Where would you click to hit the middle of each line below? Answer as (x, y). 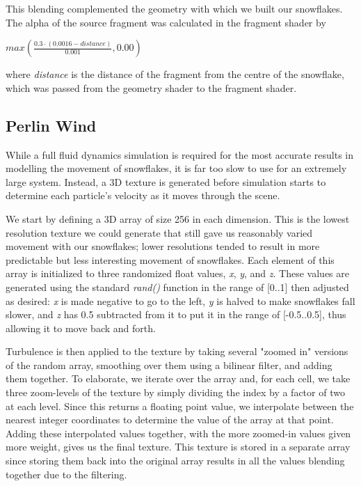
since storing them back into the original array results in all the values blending (175, 461)
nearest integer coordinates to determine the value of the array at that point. (170, 420)
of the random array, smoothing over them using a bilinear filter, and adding (169, 364)
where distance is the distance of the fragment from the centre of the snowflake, (175, 74)
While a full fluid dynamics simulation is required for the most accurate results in (180, 154)
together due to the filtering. (66, 474)
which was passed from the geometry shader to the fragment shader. (151, 87)
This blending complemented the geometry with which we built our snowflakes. (174, 8)
